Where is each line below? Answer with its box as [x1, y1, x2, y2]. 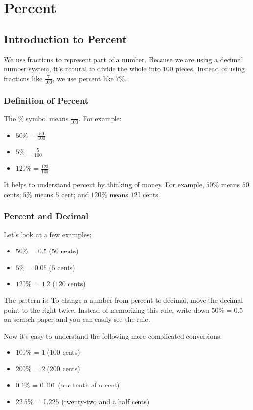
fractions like [4, 73, 43, 83]
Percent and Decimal [4, 210, 89, 222]
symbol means [26, 113, 69, 123]
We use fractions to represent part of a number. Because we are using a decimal [4, 54, 243, 64]
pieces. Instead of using [175, 64, 245, 74]
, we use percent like [52, 73, 114, 83]
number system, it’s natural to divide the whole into [4, 64, 161, 74]
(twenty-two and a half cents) [61, 396, 150, 407]
